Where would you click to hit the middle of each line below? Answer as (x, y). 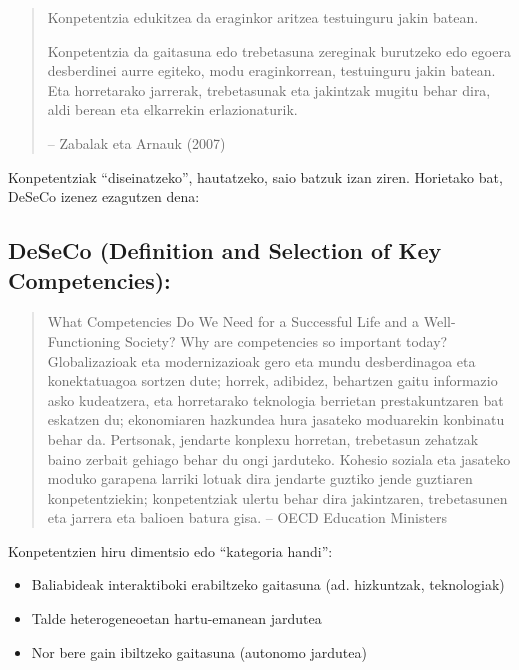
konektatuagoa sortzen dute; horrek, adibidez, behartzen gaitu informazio (272, 380)
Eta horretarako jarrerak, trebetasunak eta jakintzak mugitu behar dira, (269, 89)
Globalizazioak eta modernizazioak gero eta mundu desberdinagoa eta (261, 360)
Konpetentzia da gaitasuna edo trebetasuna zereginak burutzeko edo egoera (279, 50)
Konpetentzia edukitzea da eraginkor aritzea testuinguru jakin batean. (263, 17)
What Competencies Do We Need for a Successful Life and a (233, 321)
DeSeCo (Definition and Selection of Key (225, 250)
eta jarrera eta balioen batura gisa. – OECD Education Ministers (247, 517)
